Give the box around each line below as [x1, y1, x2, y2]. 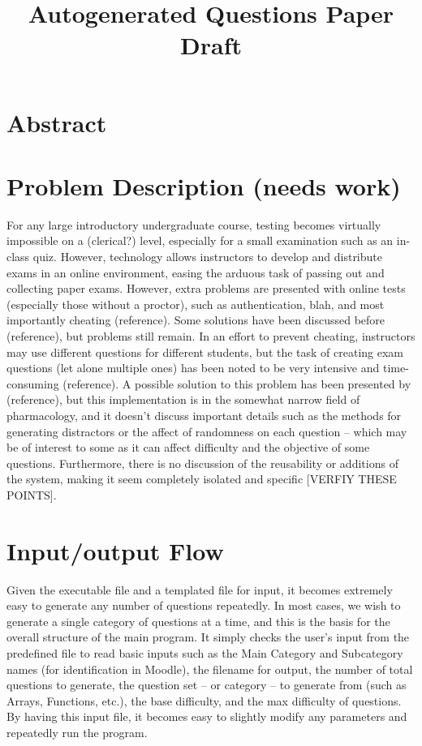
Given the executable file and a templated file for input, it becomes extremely [6, 581, 393, 598]
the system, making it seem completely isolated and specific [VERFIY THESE [6, 470, 397, 487]
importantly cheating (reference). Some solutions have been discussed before [6, 311, 385, 328]
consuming [6, 375, 59, 392]
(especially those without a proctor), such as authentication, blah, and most [6, 295, 385, 312]
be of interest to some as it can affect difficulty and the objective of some [6, 439, 370, 456]
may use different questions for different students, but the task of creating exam [6, 343, 404, 360]
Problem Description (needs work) [6, 169, 401, 202]
